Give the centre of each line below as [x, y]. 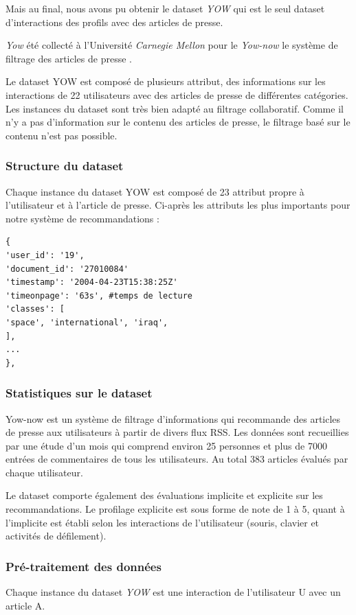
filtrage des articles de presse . [69, 58]
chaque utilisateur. [44, 472]
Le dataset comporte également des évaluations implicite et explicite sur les [164, 495]
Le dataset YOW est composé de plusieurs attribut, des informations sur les [166, 81]
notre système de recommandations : [82, 218]
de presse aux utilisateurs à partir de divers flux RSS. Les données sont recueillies [177, 432]
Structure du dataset [65, 166]
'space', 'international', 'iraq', [87, 322]
